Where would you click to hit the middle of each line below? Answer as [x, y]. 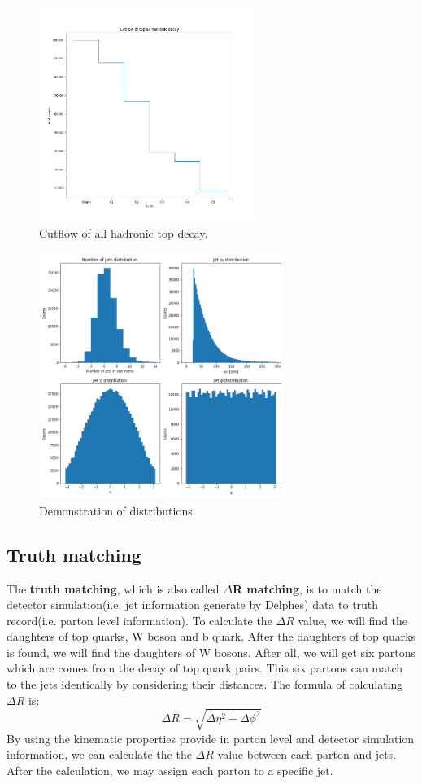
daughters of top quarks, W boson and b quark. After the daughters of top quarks [211, 636]
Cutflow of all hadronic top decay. [124, 233]
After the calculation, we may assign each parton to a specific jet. [170, 770]
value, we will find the [353, 620]
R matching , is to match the [307, 588]
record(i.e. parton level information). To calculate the [139, 620]
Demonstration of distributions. [117, 510]
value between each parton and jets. [307, 754]
